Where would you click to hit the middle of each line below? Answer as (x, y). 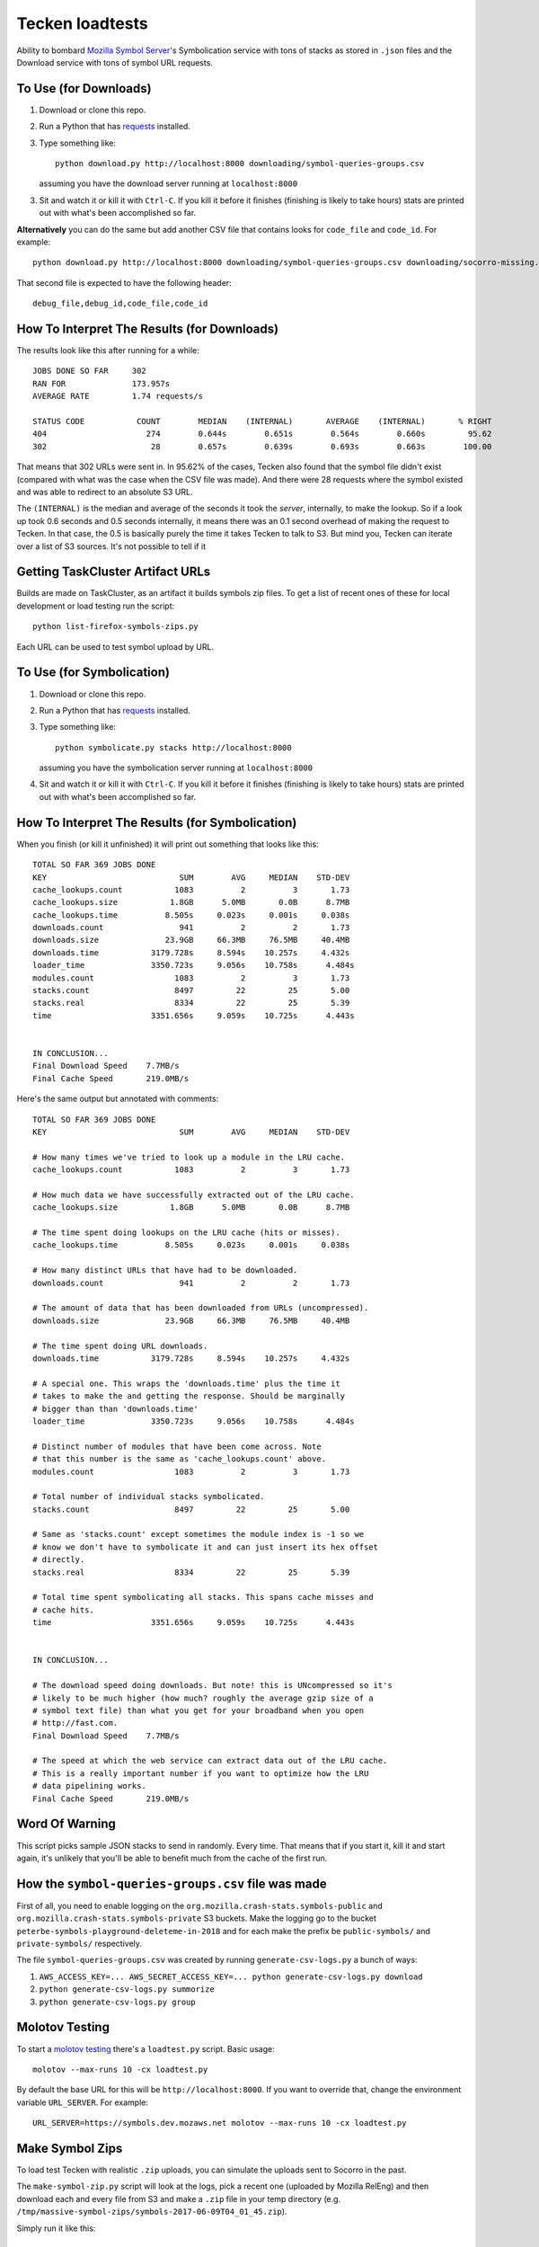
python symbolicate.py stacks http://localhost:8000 (173, 747)
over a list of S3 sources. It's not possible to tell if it (111, 546)
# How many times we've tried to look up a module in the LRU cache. (189, 1157)
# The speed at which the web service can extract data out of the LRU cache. (210, 1761)
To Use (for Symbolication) (93, 673)
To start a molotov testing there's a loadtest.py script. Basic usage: (146, 2048)
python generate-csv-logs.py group (118, 2002)
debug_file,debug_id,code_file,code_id (120, 304)
